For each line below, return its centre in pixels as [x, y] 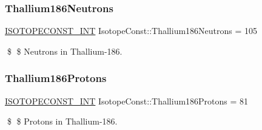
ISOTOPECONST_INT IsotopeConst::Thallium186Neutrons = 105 [131, 31]
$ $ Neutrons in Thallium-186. [65, 51]
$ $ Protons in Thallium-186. [62, 121]
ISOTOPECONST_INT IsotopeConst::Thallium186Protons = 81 [127, 101]
